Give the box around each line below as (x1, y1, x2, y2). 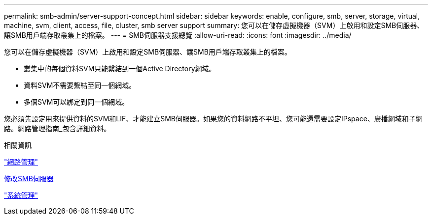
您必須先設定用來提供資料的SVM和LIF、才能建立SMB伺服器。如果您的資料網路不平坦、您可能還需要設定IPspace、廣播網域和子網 (4, 114, 423, 123)
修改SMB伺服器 (4, 174, 54, 183)
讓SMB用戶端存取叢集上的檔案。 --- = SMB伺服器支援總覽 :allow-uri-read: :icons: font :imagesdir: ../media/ (4, 31, 352, 39)
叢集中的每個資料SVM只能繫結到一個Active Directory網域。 (24, 64, 216, 73)
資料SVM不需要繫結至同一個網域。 (24, 81, 136, 89)
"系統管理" (4, 191, 38, 199)
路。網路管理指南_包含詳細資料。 (4, 124, 111, 133)
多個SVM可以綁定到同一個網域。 (24, 98, 129, 106)
